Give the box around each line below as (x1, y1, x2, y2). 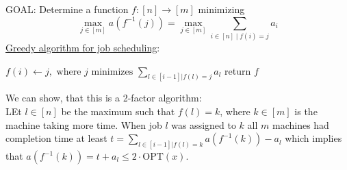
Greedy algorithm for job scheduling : (5, 40, 160, 54)
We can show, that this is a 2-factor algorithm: (5, 90, 202, 105)
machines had (272, 117, 329, 132)
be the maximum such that (61, 104, 175, 118)
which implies (285, 131, 342, 145)
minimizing (198, 2, 245, 16)
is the (294, 104, 318, 118)
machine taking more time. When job (5, 117, 162, 132)
